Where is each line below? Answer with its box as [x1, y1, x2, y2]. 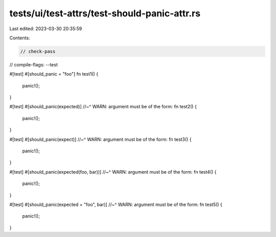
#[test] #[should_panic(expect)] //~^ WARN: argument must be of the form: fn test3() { [9, 136, 192, 143]
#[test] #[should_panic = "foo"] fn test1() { [9, 71, 99, 77]
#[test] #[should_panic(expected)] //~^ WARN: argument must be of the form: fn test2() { [9, 104, 197, 110]
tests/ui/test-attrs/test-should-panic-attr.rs [9, 8, 201, 19]
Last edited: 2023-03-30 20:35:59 [9, 26, 82, 32]
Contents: [9, 35, 30, 41]
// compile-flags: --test [9, 61, 58, 67]
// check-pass [20, 49, 56, 54]
